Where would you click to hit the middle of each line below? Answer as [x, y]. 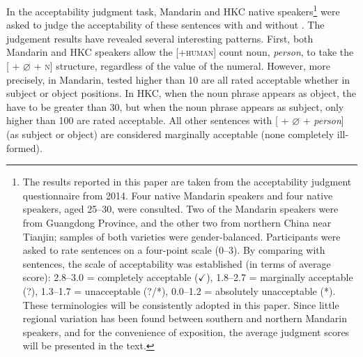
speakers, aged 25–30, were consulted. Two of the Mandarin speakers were [180, 209]
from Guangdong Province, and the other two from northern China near [177, 222]
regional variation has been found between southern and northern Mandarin [185, 318]
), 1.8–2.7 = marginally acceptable [280, 277]
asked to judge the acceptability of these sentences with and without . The [165, 25]
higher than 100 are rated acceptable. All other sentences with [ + [148, 120]
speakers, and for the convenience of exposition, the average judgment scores [186, 332]
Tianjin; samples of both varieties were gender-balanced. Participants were [181, 236]
